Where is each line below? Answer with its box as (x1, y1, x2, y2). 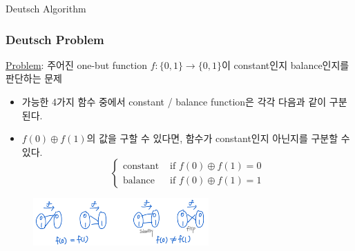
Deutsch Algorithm (6, 1, 86, 15)
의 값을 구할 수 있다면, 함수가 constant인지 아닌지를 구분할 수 (86, 131, 350, 145)
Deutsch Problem (6, 30, 104, 48)
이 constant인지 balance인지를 (221, 57, 349, 72)
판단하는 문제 (6, 71, 62, 86)
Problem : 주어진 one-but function (6, 57, 147, 72)
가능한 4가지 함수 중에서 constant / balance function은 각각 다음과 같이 (21, 94, 327, 108)
